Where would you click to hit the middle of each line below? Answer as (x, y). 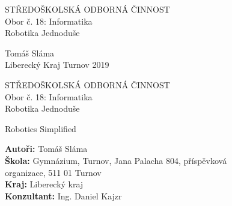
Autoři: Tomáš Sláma (46, 149)
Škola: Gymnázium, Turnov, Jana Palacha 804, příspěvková (116, 160)
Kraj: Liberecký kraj (44, 184)
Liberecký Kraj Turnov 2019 (57, 65)
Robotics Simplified (41, 128)
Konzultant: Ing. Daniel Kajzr (63, 195)
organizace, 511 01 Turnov (53, 172)
